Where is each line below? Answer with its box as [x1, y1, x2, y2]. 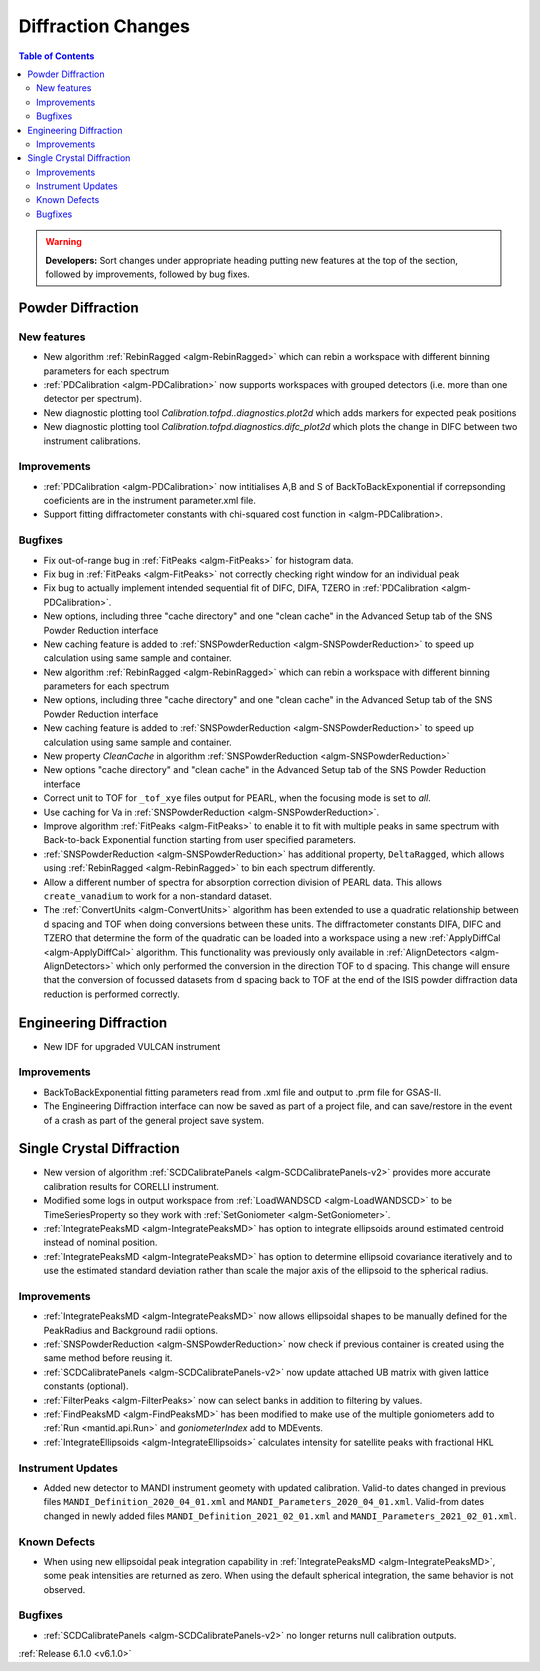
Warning [45, 236, 82, 248]
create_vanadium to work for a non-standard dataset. [43, 890, 272, 902]
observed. [43, 1583, 86, 1595]
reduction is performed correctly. [43, 988, 180, 1000]
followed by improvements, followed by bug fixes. [45, 268, 250, 280]
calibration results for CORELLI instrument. [43, 1180, 220, 1192]
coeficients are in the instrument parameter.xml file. [43, 495, 257, 507]
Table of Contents [18, 50, 95, 62]
